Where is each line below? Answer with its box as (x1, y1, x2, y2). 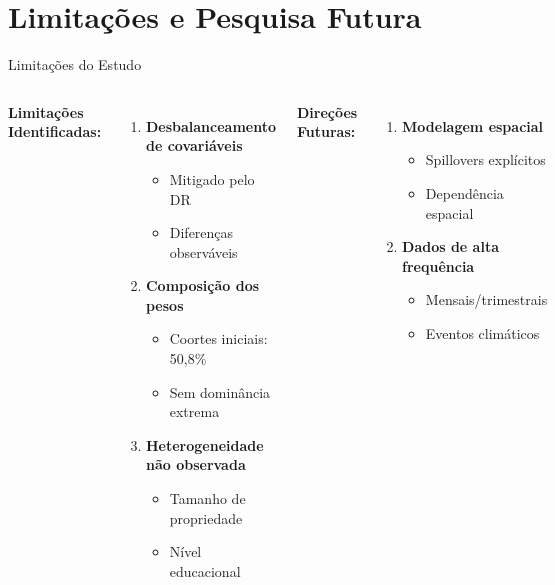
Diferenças (169, 222, 234, 243)
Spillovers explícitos (425, 149, 546, 170)
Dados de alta (402, 236, 499, 257)
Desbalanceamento (145, 115, 277, 136)
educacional (169, 560, 241, 581)
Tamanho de (169, 488, 246, 509)
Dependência (425, 182, 504, 203)
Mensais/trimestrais (425, 289, 548, 310)
